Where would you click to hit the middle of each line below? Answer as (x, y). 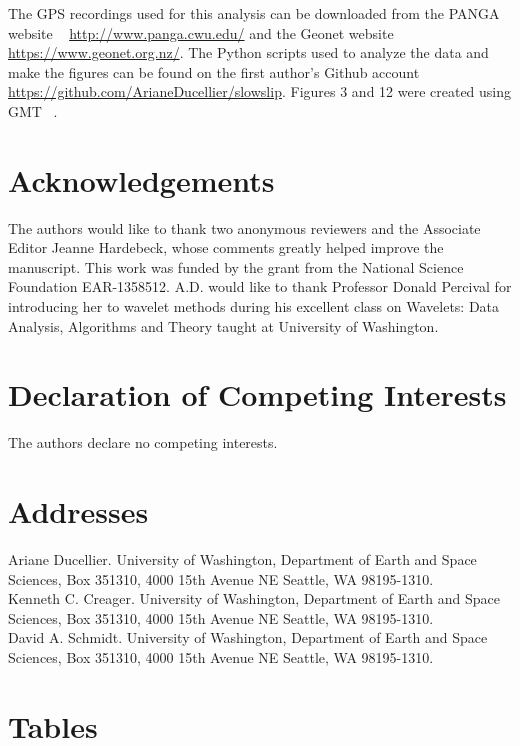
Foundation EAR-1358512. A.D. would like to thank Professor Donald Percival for (260, 286)
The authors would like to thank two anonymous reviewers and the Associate (244, 227)
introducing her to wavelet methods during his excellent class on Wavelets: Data (254, 306)
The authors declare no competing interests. (143, 442)
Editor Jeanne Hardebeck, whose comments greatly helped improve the (226, 247)
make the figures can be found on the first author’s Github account (214, 71)
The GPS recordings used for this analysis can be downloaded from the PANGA (254, 13)
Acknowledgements (141, 179)
